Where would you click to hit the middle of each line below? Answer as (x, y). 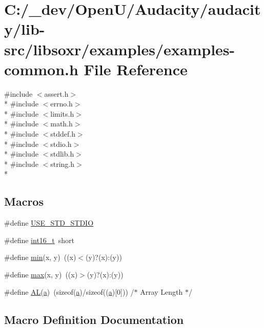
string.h (63, 163)
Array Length (161, 291)
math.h (62, 124)
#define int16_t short (39, 240)
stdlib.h (62, 154)
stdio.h (61, 144)
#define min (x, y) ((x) (40, 257)
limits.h (62, 113)
